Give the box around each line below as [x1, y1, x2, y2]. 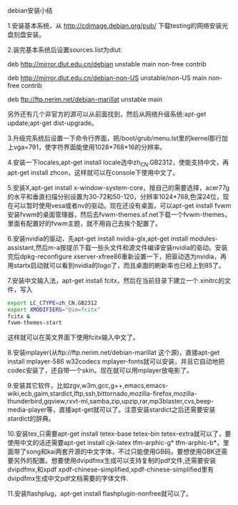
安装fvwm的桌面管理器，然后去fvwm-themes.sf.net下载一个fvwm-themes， [7, 210, 231, 219]
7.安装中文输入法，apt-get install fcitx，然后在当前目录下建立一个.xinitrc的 [7, 276, 225, 284]
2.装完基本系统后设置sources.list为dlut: [7, 46, 123, 54]
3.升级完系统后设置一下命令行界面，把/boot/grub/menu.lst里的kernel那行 [7, 134, 222, 142]
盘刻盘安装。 [7, 31, 45, 39]
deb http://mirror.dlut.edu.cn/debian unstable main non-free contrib [7, 60, 207, 68]
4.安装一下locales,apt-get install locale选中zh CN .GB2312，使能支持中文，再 [7, 158, 229, 168]
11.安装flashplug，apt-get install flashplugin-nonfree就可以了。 [7, 489, 193, 498]
